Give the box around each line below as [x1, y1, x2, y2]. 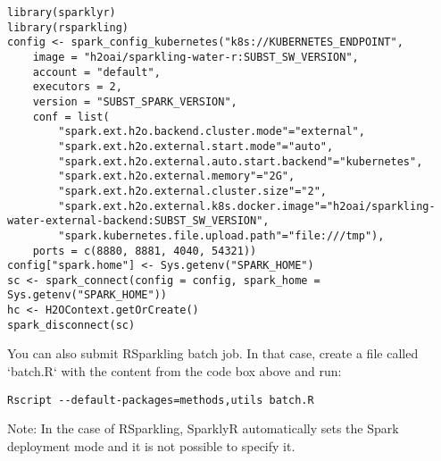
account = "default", [32, 65, 161, 79]
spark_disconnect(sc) [7, 318, 136, 331]
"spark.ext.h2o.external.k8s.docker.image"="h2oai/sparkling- [58, 199, 436, 213]
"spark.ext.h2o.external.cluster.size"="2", [58, 184, 327, 197]
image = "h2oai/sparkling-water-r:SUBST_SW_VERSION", [32, 50, 359, 63]
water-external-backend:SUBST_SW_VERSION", [7, 214, 270, 228]
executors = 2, [32, 80, 122, 94]
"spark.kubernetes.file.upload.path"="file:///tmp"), [58, 229, 385, 242]
